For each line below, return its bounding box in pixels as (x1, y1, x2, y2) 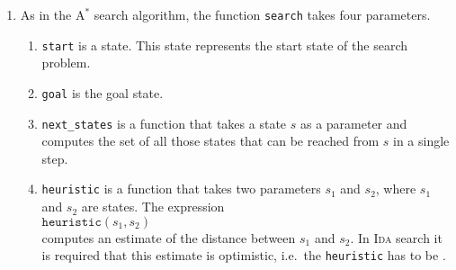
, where (375, 179, 416, 198)
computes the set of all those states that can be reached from (41, 131, 380, 150)
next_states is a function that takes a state (41, 113, 287, 132)
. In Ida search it (350, 228, 443, 247)
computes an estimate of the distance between (41, 228, 296, 247)
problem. (41, 53, 91, 72)
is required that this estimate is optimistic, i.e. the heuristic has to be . (41, 246, 446, 265)
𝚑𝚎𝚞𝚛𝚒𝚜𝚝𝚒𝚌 (41, 215, 102, 229)
